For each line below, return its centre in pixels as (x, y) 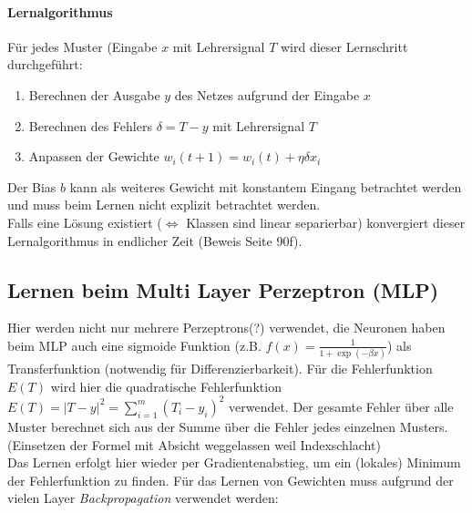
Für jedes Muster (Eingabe (82, 46)
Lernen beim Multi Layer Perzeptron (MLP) (223, 289)
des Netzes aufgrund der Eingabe (267, 94)
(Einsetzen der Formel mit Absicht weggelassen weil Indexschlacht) (194, 444)
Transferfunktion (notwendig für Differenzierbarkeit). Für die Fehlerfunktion (220, 369)
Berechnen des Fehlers (90, 125)
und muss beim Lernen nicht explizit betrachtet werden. (164, 205)
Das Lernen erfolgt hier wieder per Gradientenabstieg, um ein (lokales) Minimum (234, 462)
